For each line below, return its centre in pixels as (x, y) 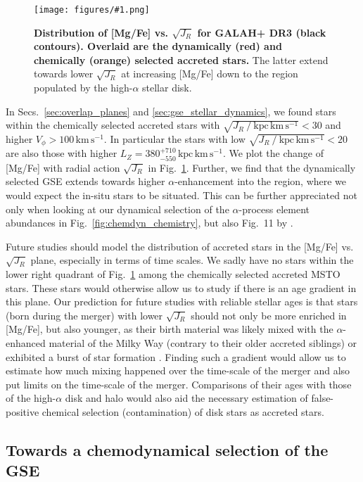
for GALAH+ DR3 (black (262, 32)
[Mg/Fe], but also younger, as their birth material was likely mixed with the (170, 329)
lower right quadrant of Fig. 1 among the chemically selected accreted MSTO (173, 273)
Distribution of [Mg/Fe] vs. (101, 32)
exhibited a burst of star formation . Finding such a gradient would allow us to (176, 356)
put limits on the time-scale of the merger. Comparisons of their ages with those (179, 384)
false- (323, 398)
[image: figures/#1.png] (92, 10)
